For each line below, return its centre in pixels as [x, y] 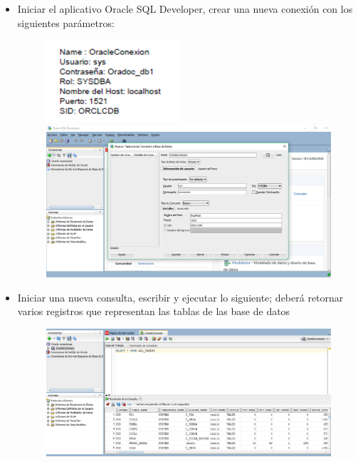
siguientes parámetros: [66, 22]
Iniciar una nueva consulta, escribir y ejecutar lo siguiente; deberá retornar [180, 297]
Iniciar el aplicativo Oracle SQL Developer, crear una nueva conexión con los [185, 9]
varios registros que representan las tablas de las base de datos [154, 311]
